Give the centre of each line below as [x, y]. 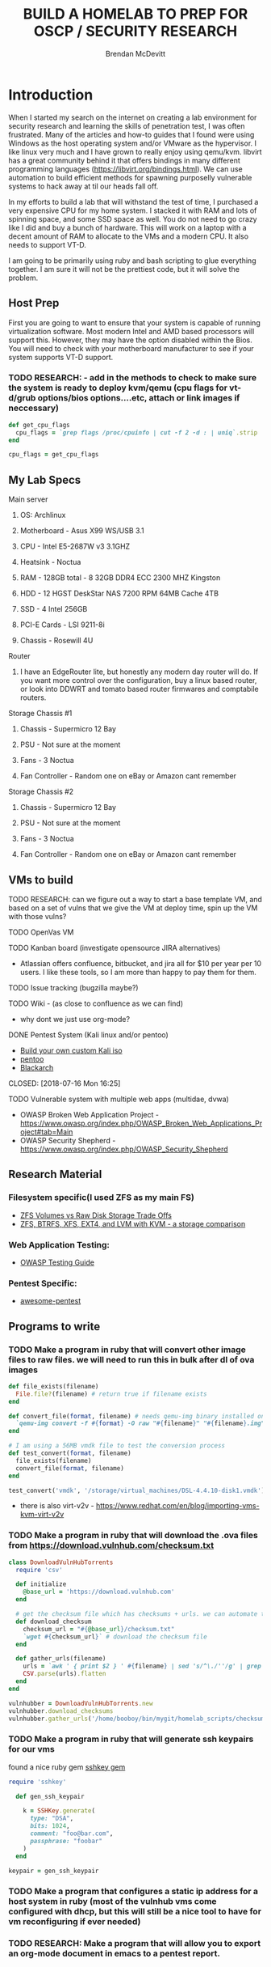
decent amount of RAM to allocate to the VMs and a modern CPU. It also [128, 236]
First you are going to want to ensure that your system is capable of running [134, 322]
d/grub [22, 398]
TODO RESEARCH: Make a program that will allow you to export [135, 1944]
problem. [23, 278]
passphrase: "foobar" [66, 1841]
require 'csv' [39, 1570]
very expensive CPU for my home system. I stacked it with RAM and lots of [133, 210]
